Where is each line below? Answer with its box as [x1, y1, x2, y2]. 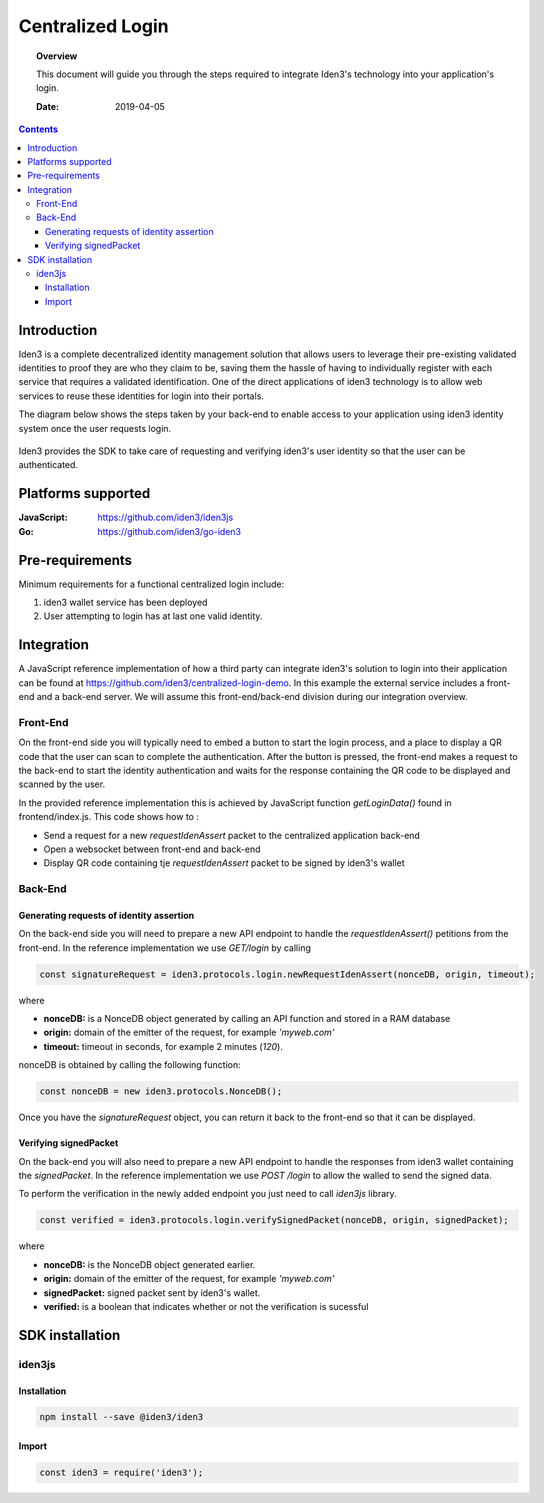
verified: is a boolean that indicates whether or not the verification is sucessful [43, 1300, 369, 1312]
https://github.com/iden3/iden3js [97, 511, 234, 524]
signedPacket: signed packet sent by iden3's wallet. [43, 1286, 261, 1299]
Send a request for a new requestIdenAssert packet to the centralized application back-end [43, 829, 420, 841]
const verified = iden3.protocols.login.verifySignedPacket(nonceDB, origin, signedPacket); [39, 1215, 509, 1226]
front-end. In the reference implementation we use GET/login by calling [18, 941, 312, 954]
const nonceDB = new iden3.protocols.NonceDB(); [39, 1086, 283, 1097]
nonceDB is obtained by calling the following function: [18, 1059, 241, 1071]
